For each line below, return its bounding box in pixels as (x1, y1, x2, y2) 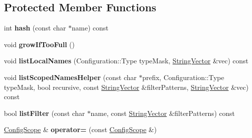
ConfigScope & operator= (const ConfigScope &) (4, 124, 157, 135)
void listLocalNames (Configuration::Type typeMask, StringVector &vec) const (4, 55, 249, 66)
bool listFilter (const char (4, 108, 85, 118)
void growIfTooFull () (4, 39, 75, 49)
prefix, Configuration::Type (142, 72, 224, 82)
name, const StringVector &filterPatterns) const (90, 108, 235, 118)
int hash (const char (4, 23, 66, 33)
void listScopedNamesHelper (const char (4, 72, 137, 82)
